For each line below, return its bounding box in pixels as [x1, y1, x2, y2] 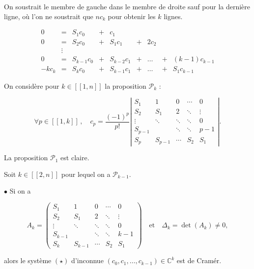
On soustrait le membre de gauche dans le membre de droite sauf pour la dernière [4, 1, 251, 11]
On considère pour [4, 80, 59, 91]
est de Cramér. [176, 255, 222, 266]
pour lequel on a [61, 169, 111, 179]
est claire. [60, 152, 89, 163]
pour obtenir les [108, 11, 156, 21]
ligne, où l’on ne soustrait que [4, 11, 93, 21]
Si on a [9, 185, 31, 196]
